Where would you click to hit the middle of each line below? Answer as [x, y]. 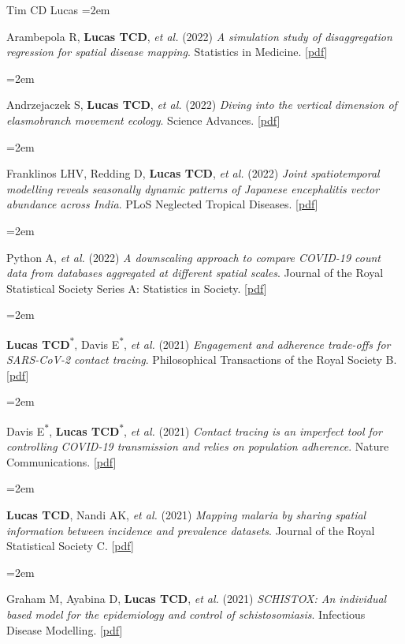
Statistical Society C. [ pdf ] [70, 546]
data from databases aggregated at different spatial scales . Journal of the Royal [195, 273]
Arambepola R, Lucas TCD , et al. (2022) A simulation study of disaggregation [199, 36]
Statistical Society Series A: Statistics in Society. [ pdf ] [137, 288]
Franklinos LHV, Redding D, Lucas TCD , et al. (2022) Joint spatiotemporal [193, 173]
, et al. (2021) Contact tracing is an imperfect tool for [253, 431]
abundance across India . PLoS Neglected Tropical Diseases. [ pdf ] [162, 204]
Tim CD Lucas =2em [58, 9]
